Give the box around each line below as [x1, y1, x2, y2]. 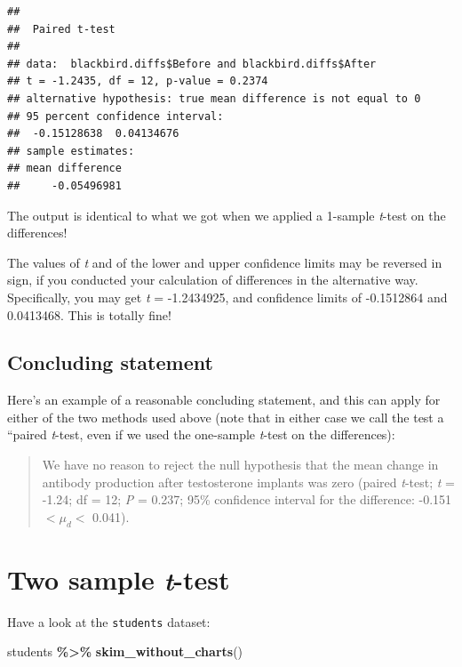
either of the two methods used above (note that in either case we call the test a [7, 407, 444, 426]
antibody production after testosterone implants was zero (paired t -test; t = [42, 472, 455, 491]
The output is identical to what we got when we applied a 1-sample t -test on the [7, 205, 446, 224]
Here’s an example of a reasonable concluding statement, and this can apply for [7, 390, 441, 409]
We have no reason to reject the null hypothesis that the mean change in [42, 455, 439, 474]
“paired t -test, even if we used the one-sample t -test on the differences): [7, 425, 395, 444]
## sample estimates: [7, 144, 135, 157]
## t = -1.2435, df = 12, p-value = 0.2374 [7, 75, 268, 88]
